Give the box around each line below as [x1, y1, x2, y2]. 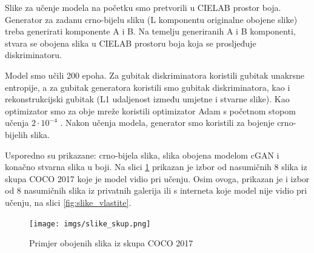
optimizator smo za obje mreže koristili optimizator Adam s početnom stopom [5, 104, 296, 117]
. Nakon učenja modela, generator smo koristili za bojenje [60, 116, 275, 129]
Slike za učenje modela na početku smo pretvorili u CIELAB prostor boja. [5, 1, 281, 13]
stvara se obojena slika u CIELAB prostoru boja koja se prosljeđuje [5, 36, 256, 49]
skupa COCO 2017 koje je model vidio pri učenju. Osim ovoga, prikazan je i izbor [5, 172, 310, 185]
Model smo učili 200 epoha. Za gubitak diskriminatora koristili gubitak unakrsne [5, 68, 305, 81]
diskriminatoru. [5, 48, 62, 61]
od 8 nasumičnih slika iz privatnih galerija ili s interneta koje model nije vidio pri [5, 184, 307, 197]
